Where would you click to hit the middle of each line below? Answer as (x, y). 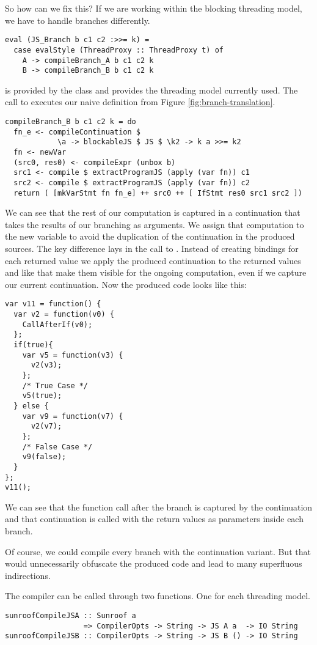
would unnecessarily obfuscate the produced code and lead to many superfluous (154, 563)
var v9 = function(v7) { (73, 416)
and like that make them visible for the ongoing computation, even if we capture (156, 272)
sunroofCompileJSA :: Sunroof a (71, 616)
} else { (31, 406)
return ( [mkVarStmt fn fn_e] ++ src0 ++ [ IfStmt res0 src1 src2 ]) (158, 193)
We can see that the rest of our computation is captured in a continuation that (153, 212)
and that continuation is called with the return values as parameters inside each (154, 519)
